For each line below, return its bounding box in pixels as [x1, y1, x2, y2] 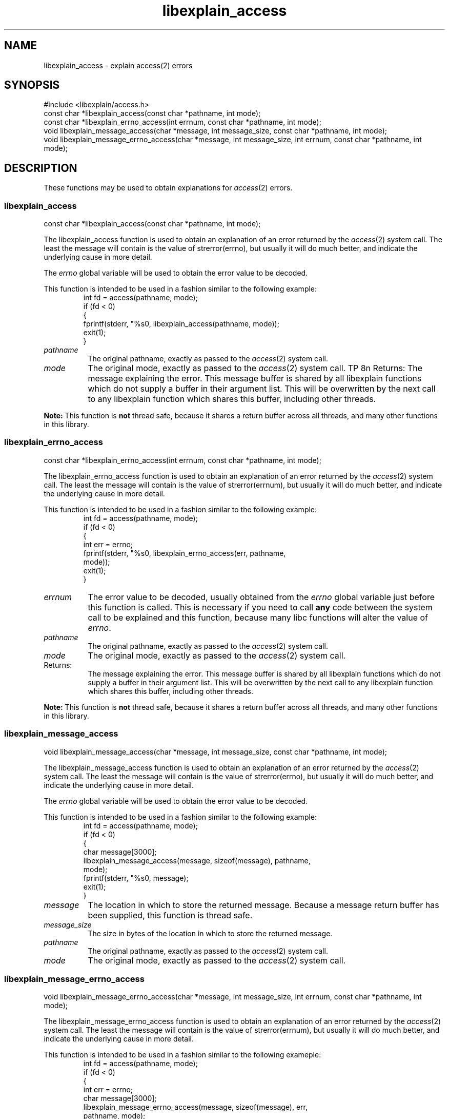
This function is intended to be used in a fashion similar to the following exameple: [44, 1050, 321, 1059]
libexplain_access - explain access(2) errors [44, 61, 193, 70]
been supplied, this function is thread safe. [88, 910, 253, 920]
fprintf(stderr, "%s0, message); [83, 873, 189, 882]
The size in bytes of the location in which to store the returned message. [88, 929, 333, 938]
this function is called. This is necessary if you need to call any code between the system [88, 602, 433, 612]
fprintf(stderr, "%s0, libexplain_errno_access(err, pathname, [83, 548, 286, 557]
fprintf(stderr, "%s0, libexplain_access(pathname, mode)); [83, 319, 279, 329]
